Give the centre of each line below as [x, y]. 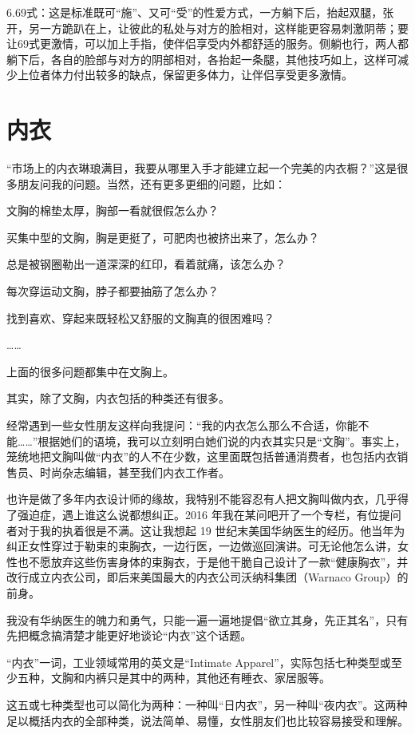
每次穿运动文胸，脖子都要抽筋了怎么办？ [113, 291]
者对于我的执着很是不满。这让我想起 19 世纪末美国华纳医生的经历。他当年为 [206, 530]
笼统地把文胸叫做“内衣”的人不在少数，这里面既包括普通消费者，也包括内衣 [202, 456]
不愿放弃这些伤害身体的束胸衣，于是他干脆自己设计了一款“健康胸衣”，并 [218, 561]
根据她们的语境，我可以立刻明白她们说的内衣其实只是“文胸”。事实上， [222, 440]
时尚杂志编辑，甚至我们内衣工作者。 [134, 472]
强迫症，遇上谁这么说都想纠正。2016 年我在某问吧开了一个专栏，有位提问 [209, 514]
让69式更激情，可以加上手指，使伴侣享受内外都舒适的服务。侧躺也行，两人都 [207, 44]
